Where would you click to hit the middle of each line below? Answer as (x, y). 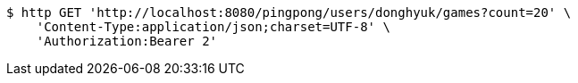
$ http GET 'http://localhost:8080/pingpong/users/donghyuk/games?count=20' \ (289, 12)
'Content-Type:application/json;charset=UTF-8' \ (213, 27)
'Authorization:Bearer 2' (127, 41)
